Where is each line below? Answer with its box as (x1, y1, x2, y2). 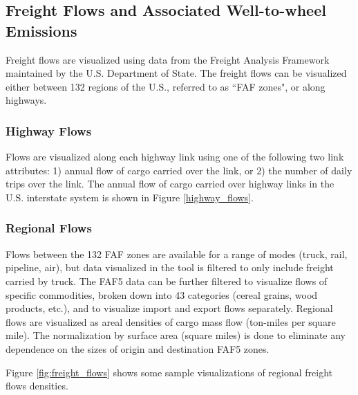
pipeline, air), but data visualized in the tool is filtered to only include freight (6, 260, 334, 275)
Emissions (6, 19, 77, 41)
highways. (6, 93, 47, 107)
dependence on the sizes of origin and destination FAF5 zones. (6, 341, 270, 356)
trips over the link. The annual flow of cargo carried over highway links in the (6, 176, 335, 191)
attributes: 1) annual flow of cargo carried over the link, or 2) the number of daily (6, 163, 352, 177)
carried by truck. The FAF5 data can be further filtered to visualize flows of (6, 273, 328, 288)
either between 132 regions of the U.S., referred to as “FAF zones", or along (6, 79, 326, 93)
